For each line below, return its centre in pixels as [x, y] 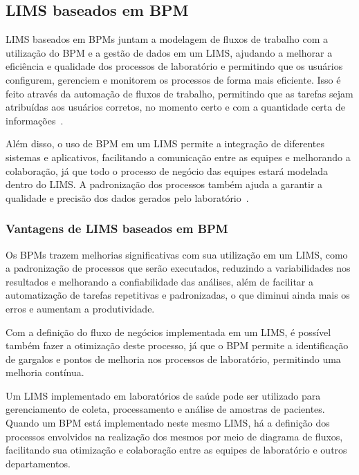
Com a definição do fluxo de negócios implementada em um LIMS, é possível [168, 332]
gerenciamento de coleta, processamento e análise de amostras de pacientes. [165, 409]
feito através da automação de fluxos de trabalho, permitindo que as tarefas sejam [179, 93]
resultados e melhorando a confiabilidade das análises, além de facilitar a [160, 281]
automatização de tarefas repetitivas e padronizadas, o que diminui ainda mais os [178, 295]
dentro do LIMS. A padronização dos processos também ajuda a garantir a [164, 184]
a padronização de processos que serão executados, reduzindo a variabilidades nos [178, 268]
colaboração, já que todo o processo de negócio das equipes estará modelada [167, 170]
